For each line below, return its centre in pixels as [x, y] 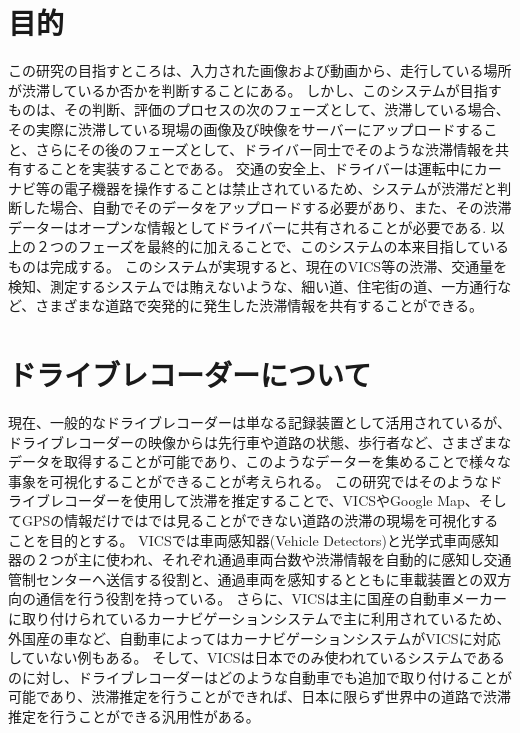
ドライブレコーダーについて [190, 374]
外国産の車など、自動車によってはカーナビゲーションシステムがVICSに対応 [254, 637]
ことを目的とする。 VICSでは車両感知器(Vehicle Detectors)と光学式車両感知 [254, 539]
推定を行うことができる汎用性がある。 [134, 715]
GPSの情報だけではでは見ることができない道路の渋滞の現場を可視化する [260, 519]
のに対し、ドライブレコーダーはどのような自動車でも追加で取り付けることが [260, 676]
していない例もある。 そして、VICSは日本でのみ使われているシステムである [256, 657]
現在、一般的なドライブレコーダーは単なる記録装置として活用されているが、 [259, 421]
